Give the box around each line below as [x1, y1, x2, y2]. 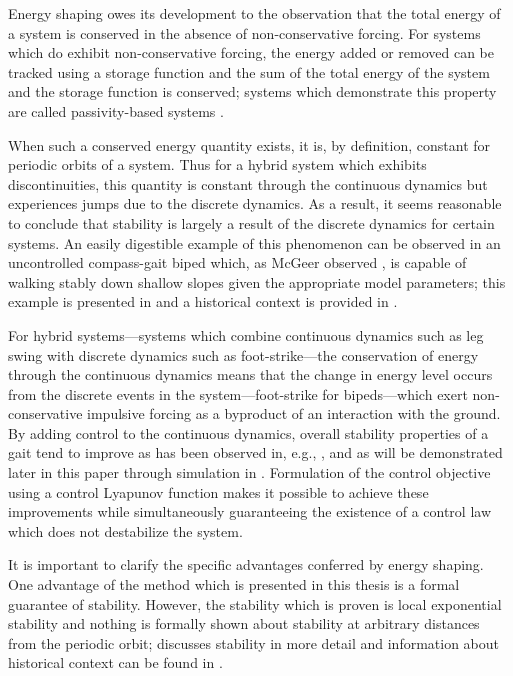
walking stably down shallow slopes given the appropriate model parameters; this [8, 271, 506, 292]
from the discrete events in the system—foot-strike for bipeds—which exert [8, 383, 468, 404]
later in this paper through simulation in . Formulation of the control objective [8, 462, 491, 483]
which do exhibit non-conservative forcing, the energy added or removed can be [8, 42, 494, 63]
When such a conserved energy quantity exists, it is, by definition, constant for [8, 134, 491, 155]
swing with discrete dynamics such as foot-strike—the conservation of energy [8, 344, 479, 365]
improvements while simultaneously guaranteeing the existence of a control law [8, 501, 491, 522]
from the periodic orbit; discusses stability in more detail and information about [8, 632, 500, 653]
